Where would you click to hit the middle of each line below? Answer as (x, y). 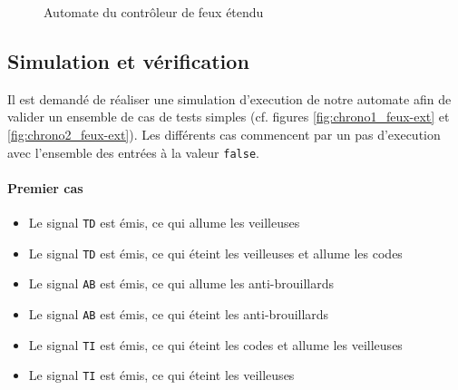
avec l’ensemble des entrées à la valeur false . (133, 152)
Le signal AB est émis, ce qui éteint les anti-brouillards (179, 314)
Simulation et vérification (128, 60)
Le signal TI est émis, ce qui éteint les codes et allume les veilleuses (215, 344)
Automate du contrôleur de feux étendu (154, 12)
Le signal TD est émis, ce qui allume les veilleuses (164, 223)
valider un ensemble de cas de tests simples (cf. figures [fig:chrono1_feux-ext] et (229, 117)
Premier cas (45, 187)
